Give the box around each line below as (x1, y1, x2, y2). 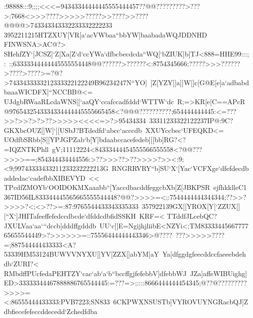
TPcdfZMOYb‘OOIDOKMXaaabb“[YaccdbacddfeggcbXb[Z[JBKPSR (4, 182, 210, 192)
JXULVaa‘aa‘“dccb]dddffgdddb (4, 220, 96, 230)
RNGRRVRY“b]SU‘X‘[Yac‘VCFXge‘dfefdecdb (111, 163, 249, 173)
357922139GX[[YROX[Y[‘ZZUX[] (142, 201, 240, 211)
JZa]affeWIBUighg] (190, 268, 247, 278)
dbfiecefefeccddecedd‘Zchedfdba (4, 306, 98, 316)
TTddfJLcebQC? (167, 211, 217, 221)
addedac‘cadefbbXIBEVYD (4, 172, 86, 183)
